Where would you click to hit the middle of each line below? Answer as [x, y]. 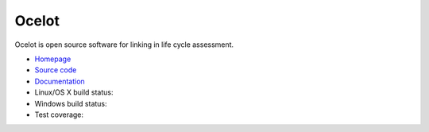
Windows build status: [71, 103]
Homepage [53, 59]
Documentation [60, 81]
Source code [56, 70]
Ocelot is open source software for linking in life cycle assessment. [124, 45]
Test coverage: [59, 115]
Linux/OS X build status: [74, 92]
